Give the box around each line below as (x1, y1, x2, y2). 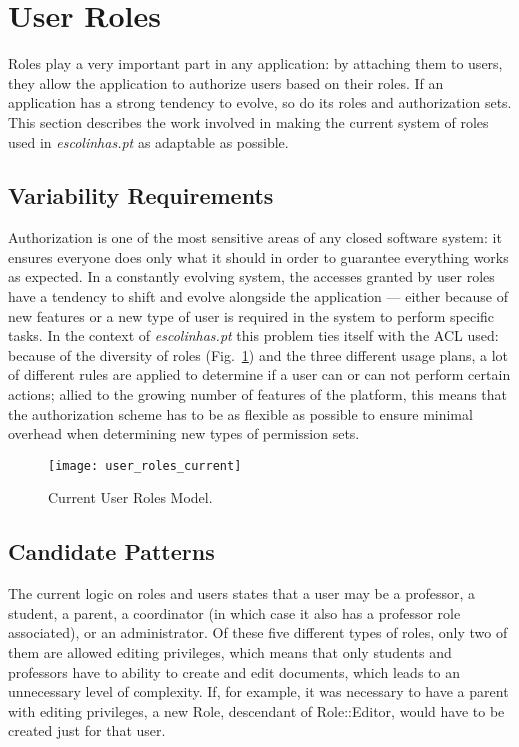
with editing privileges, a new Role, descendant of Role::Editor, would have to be (8, 700, 505, 721)
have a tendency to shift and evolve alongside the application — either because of (8, 286, 508, 307)
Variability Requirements (8, 180, 274, 211)
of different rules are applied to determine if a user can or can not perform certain (8, 364, 511, 385)
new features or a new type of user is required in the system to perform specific (8, 305, 495, 326)
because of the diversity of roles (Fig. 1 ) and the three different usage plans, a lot (8, 344, 509, 365)
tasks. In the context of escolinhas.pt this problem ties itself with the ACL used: (8, 325, 499, 346)
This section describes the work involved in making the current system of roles (8, 111, 489, 132)
